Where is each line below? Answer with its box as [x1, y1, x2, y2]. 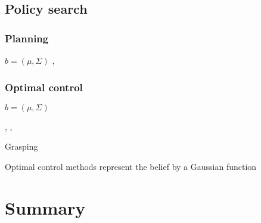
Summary [5, 195, 86, 219]
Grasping [5, 140, 38, 153]
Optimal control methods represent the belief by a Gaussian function [5, 160, 257, 172]
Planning [5, 30, 49, 45]
